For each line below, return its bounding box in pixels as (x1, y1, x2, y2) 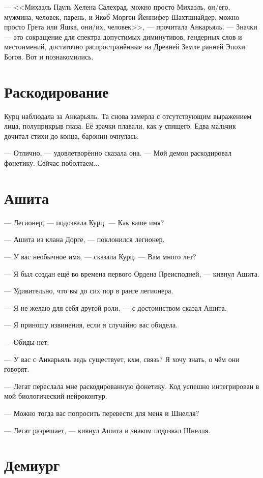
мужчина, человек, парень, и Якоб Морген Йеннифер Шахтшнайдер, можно (4, 11, 240, 22)
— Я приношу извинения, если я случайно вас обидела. (4, 319, 178, 330)
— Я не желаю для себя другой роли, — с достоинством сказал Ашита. (4, 302, 227, 313)
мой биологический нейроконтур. (4, 391, 107, 401)
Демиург (4, 455, 60, 475)
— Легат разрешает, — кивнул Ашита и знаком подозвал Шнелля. (4, 425, 211, 435)
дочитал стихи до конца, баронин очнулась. (4, 130, 139, 141)
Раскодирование (4, 81, 109, 102)
